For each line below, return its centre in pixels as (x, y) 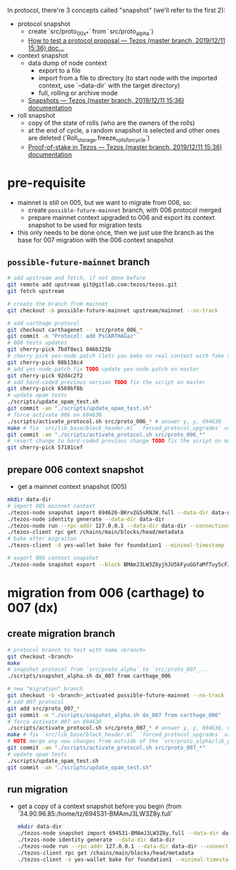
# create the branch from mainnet (58, 304)
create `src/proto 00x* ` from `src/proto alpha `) (91, 32)
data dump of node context (67, 63)
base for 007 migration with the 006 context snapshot (96, 240)
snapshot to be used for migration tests (85, 225)
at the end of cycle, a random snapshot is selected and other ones (124, 130)
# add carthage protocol (44, 323)
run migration (38, 789)
